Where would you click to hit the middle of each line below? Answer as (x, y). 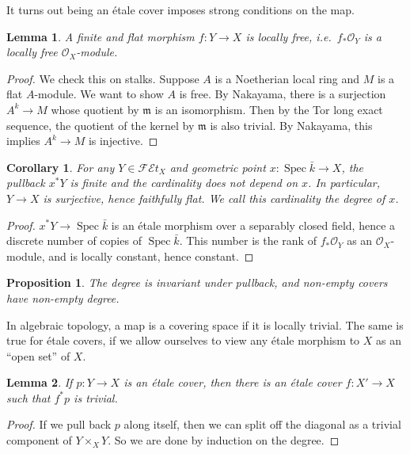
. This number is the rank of (248, 240)
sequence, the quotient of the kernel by (101, 125)
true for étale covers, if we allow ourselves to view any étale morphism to (183, 340)
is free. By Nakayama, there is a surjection (283, 94)
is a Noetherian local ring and (287, 78)
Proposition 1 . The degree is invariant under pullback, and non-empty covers (197, 282)
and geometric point (218, 167)
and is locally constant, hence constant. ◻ (151, 256)
